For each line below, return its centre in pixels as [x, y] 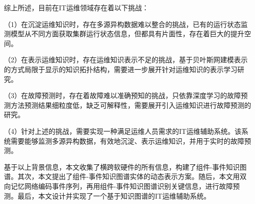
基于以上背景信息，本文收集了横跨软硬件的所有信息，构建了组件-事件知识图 [125, 166]
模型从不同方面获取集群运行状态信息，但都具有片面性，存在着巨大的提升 [127, 34]
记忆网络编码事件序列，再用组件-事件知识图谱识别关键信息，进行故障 [122, 186]
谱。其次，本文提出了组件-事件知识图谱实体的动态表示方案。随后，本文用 [122, 176]
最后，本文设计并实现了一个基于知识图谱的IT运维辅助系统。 [114, 195]
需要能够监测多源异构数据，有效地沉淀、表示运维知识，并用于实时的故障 [127, 140]
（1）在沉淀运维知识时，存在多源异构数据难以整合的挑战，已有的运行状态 [122, 24]
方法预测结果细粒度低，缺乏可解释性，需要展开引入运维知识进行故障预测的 [131, 105]
